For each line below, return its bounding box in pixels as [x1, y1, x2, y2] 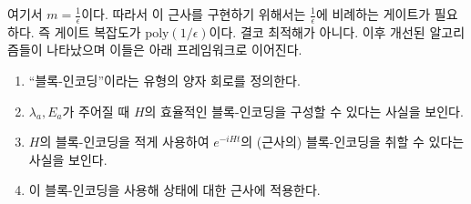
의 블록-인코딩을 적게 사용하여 [39, 132, 210, 151]
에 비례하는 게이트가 [315, 5, 431, 23]
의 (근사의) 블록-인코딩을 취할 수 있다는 [241, 132, 465, 151]
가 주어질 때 [62, 101, 130, 120]
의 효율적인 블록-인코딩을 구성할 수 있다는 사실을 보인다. [144, 101, 464, 120]
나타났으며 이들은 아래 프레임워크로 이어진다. [46, 40, 302, 59]
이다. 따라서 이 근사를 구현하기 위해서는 [81, 5, 306, 23]
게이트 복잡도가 [54, 22, 141, 41]
